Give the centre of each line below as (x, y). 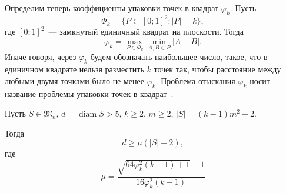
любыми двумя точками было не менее (74, 80)
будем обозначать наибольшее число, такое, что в (179, 56)
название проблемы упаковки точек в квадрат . (89, 93)
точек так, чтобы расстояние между (217, 69)
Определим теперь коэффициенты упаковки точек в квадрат (112, 8)
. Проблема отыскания (195, 80)
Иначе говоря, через (41, 56)
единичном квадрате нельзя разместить (74, 69)
